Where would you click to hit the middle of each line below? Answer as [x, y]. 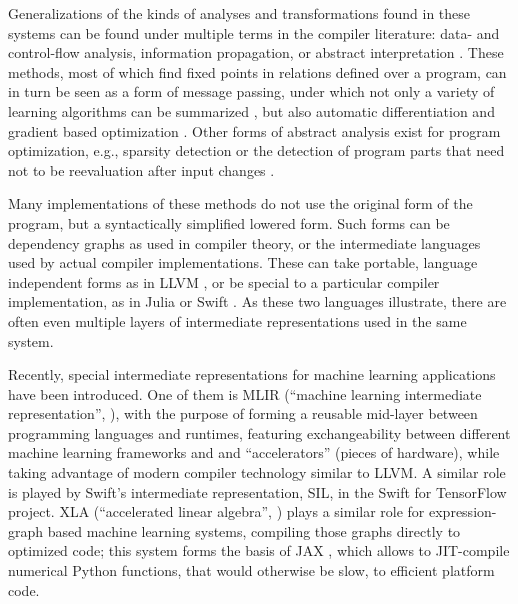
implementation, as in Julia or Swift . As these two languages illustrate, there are [257, 301]
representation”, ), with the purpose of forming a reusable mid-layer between [243, 413]
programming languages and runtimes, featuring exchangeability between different [259, 432]
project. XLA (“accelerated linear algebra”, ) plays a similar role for [216, 511]
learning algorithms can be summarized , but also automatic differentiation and [251, 110]
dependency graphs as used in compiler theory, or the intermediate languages [244, 242]
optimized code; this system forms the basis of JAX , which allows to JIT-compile [259, 550]
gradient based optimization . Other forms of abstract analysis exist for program [254, 130]
